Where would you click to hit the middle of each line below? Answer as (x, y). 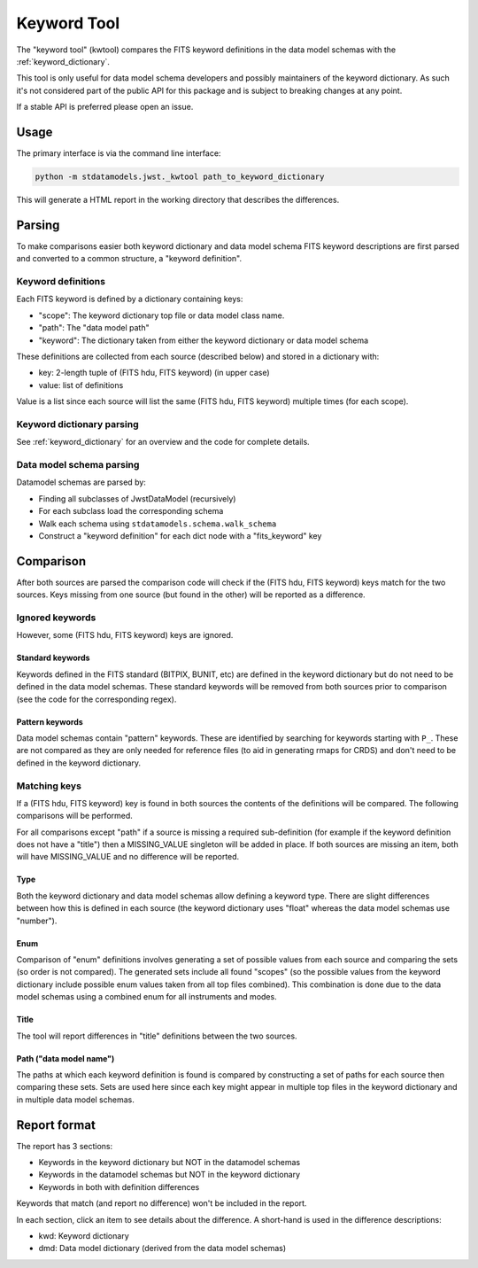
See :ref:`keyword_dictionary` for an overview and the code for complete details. (163, 442)
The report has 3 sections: (65, 1146)
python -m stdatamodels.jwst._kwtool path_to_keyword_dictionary (180, 177)
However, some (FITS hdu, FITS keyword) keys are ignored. (125, 635)
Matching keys (49, 786)
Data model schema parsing (78, 465)
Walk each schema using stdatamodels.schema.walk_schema (158, 524)
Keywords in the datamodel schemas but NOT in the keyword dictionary (170, 1175)
